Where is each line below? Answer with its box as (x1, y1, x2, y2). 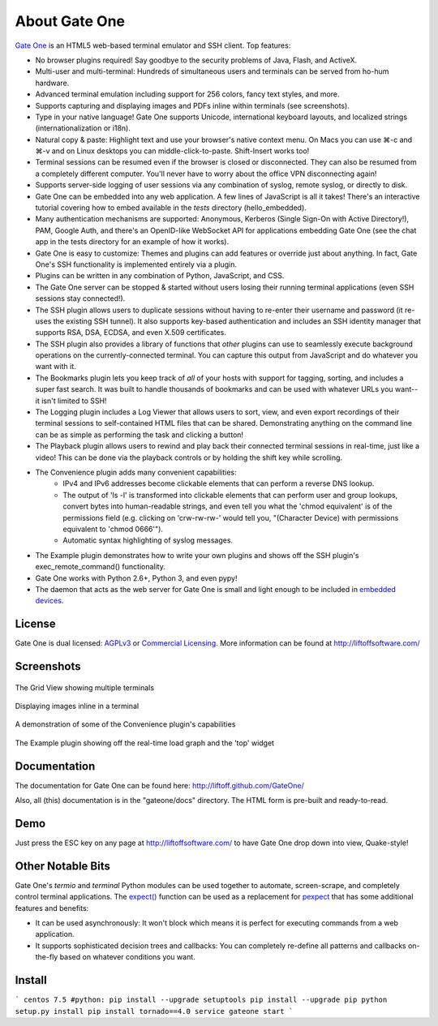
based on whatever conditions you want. (59, 952, 196, 962)
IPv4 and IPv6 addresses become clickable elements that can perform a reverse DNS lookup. (62, 479, 375, 488)
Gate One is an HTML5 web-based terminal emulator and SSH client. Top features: (15, 41, 291, 50)
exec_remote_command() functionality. (35, 562, 165, 572)
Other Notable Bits (15, 859, 111, 873)
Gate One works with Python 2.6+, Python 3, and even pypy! (35, 573, 238, 583)
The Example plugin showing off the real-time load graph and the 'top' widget (15, 738, 275, 748)
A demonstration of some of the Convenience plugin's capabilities (15, 719, 236, 729)
